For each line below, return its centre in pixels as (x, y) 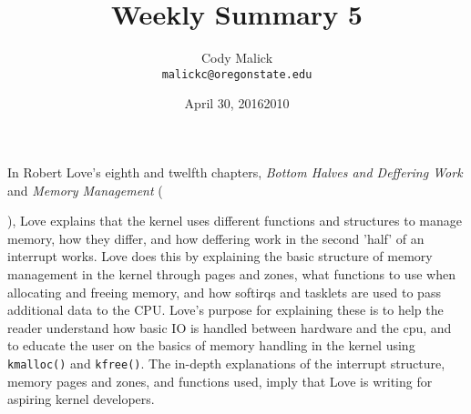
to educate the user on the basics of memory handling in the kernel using (211, 345)
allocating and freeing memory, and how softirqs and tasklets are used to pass (224, 292)
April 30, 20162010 (237, 103)
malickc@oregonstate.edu (237, 74)
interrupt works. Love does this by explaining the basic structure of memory (220, 256)
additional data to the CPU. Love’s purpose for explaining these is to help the (225, 310)
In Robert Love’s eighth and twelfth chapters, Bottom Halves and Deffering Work (235, 172)
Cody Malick (237, 58)
